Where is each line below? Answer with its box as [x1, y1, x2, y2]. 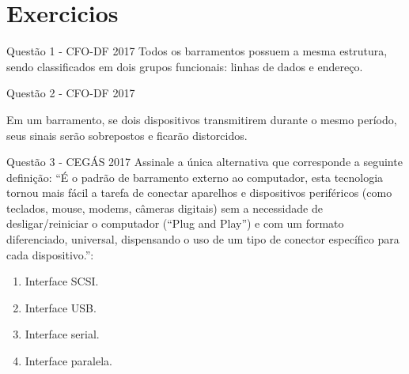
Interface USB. [25, 299, 97, 315]
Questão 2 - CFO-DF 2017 [6, 85, 135, 101]
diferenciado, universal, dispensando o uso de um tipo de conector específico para [6, 231, 400, 247]
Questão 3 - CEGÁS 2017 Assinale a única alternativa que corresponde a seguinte [6, 153, 403, 170]
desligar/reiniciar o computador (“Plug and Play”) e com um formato [6, 215, 344, 232]
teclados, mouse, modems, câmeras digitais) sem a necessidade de [6, 199, 323, 216]
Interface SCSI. [25, 273, 99, 289]
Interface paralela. [25, 353, 112, 369]
